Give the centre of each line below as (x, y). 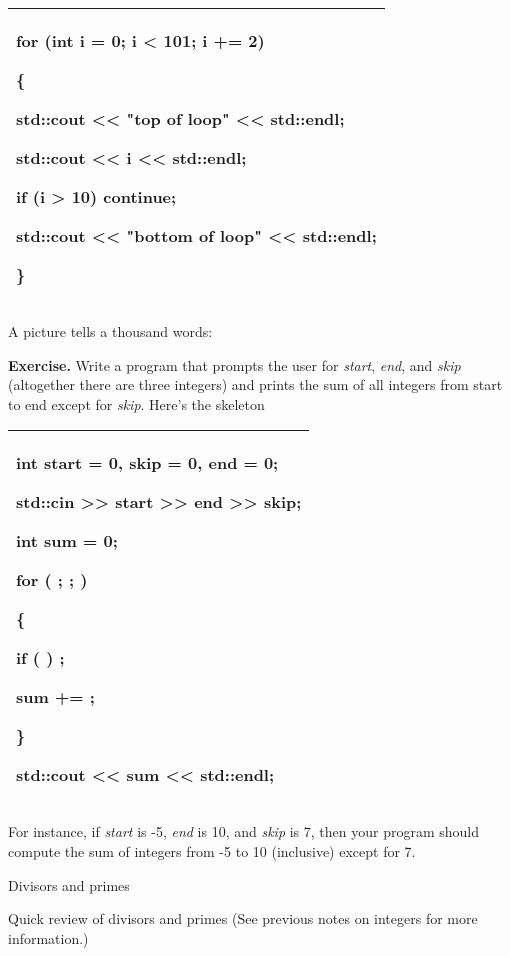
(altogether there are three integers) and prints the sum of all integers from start (255, 384)
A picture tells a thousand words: (110, 331)
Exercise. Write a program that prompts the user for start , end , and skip (234, 364)
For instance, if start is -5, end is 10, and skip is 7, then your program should (244, 831)
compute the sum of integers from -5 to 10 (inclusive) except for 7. (212, 850)
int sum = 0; (67, 541)
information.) (48, 937)
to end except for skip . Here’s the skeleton (136, 403)
